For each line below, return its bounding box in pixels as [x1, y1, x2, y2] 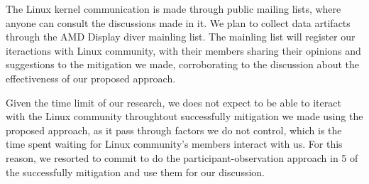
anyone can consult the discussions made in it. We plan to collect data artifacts [6, 15, 351, 30]
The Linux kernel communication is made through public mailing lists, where [6, 1, 341, 16]
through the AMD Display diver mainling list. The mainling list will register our [6, 29, 356, 44]
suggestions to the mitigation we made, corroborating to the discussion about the [6, 57, 359, 72]
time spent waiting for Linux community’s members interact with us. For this [6, 136, 343, 151]
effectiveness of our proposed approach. [6, 70, 176, 85]
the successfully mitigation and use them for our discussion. [6, 164, 265, 179]
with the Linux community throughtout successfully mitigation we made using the [6, 109, 363, 124]
